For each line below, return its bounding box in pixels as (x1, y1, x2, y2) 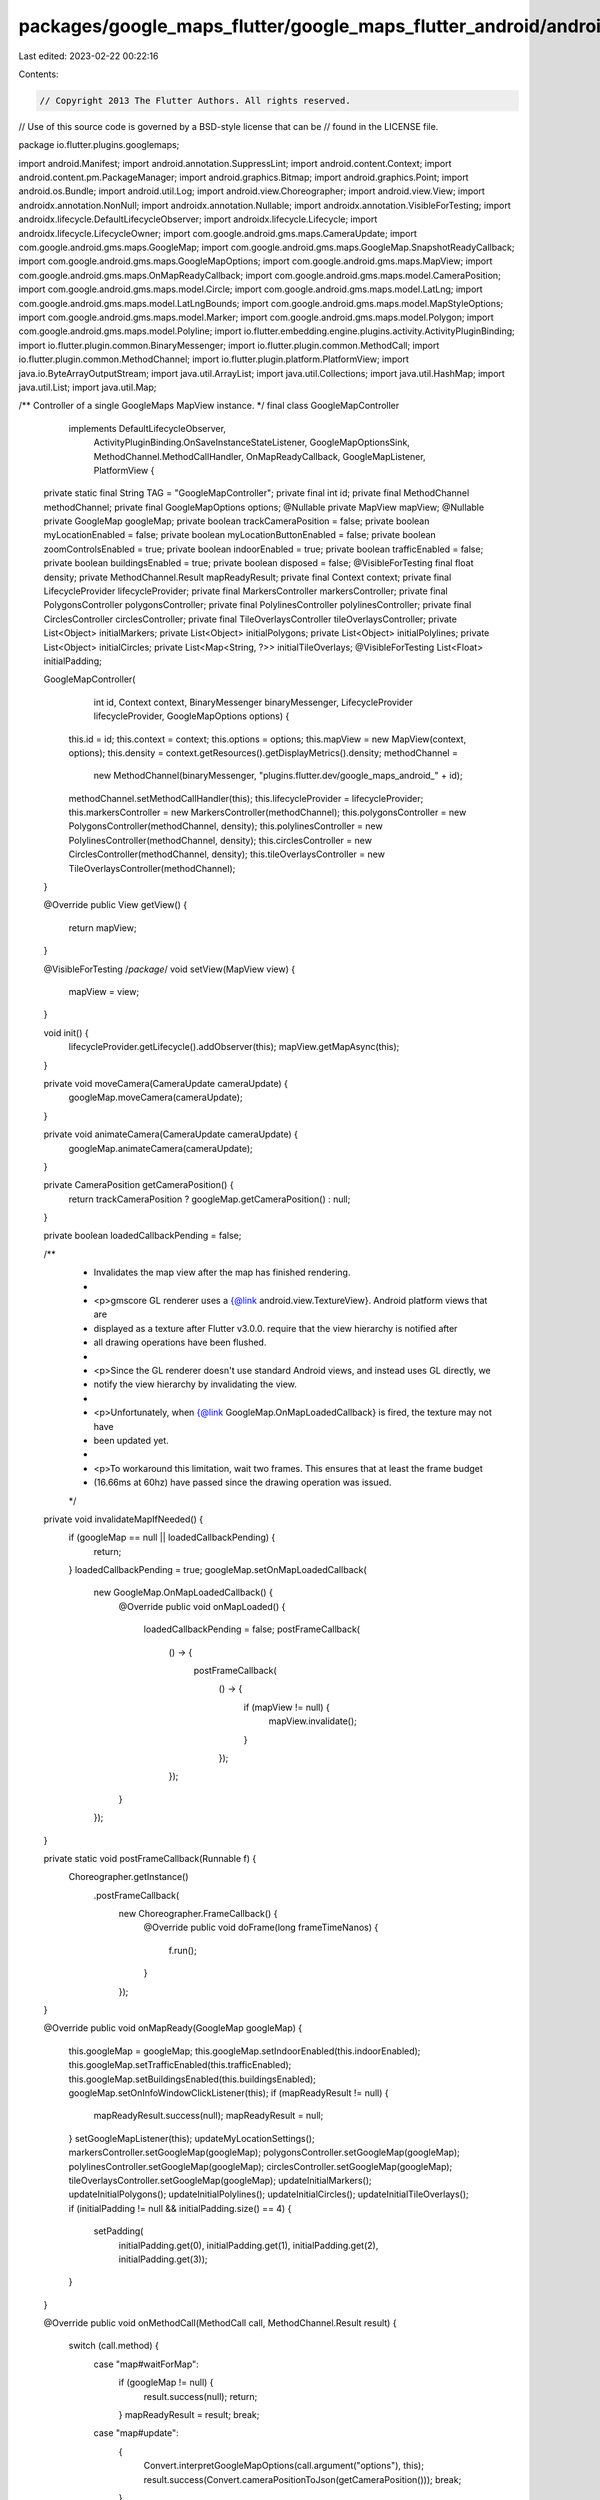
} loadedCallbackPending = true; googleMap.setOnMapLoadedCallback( (68, 1564, 367, 1576)
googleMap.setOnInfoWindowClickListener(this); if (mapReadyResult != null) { (68, 2087, 389, 2099)
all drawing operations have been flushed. (93, 1336, 267, 1349)
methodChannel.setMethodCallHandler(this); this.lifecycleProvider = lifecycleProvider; (68, 792, 424, 804)
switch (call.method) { (68, 2340, 159, 2352)
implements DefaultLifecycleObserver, (68, 422, 227, 434)
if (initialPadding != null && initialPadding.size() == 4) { (68, 2202, 292, 2214)
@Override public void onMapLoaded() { (118, 1600, 286, 1612)
